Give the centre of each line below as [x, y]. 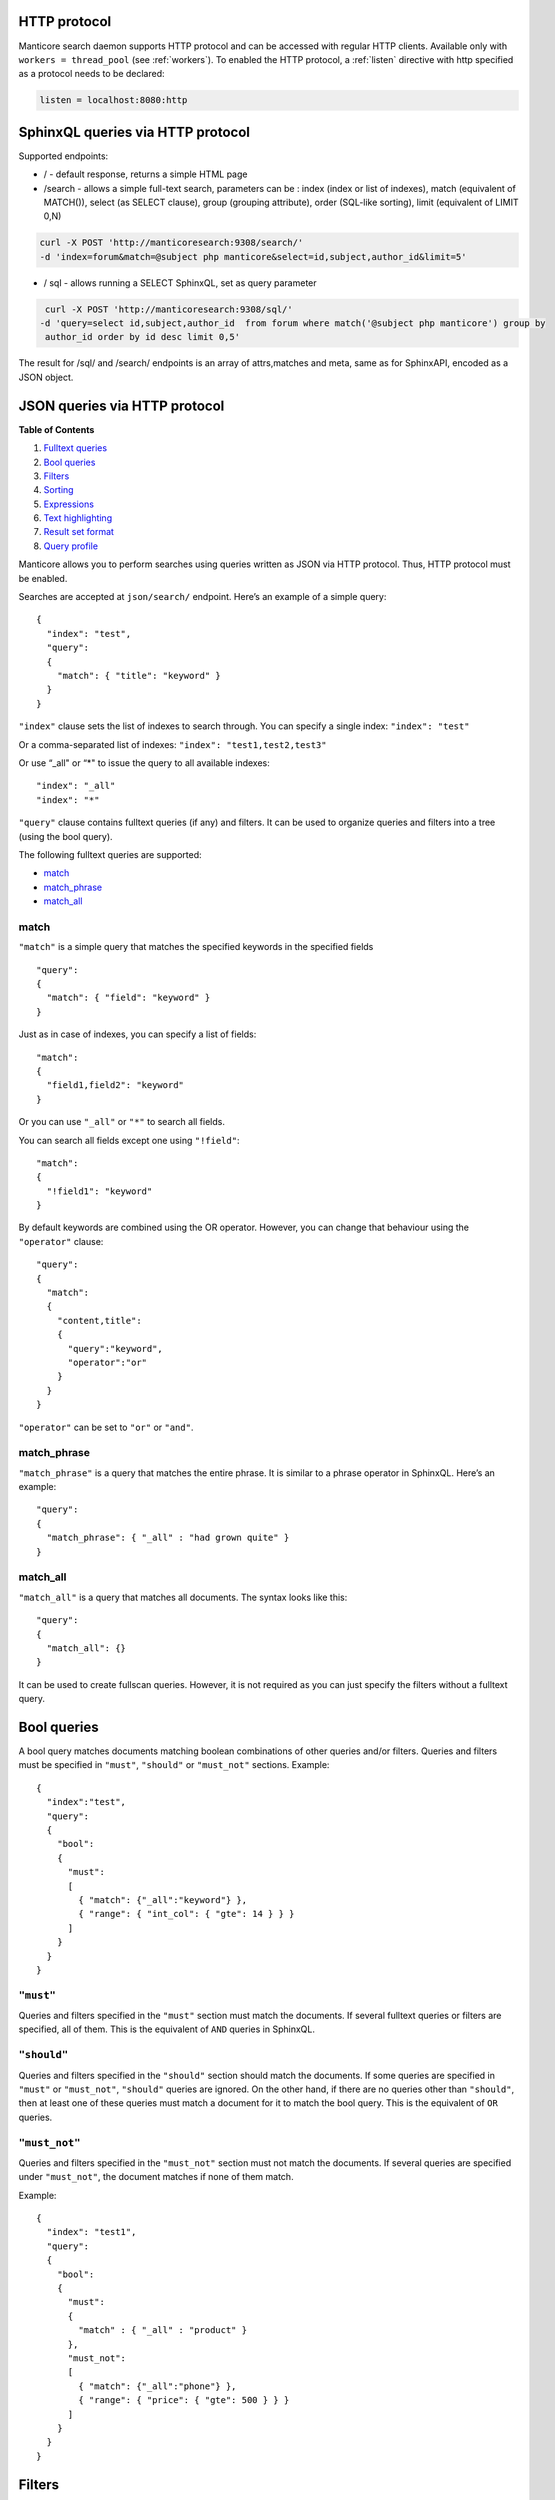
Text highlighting [78, 518]
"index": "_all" [76, 786]
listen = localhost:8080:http [113, 100]
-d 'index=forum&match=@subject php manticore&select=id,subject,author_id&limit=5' [253, 256]
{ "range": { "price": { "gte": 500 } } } [184, 2400]
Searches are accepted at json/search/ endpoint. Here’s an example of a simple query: [202, 597]
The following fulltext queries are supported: [110, 854]
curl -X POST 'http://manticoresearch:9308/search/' [171, 243]
